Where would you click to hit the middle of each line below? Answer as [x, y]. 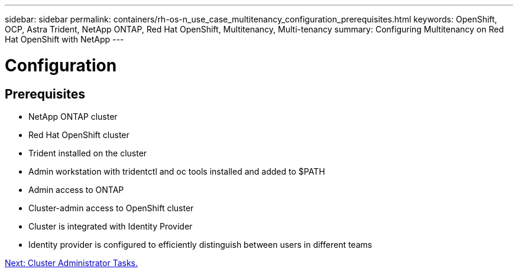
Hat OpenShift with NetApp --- [64, 39]
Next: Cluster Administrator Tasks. [72, 263]
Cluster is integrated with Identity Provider [111, 226]
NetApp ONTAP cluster [73, 116]
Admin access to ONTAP [76, 189]
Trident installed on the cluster [88, 153]
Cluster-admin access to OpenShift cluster [111, 208]
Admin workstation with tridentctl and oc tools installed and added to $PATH [177, 171]
